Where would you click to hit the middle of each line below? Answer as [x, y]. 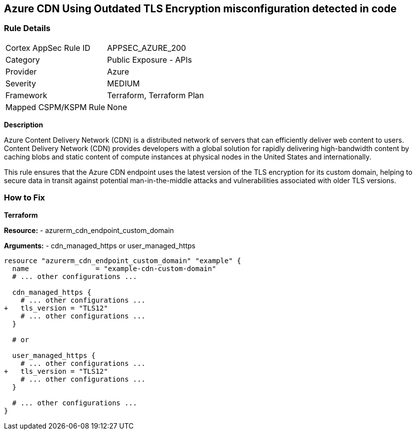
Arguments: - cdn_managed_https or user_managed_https [100, 245]
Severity [21, 83]
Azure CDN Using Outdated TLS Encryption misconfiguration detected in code [200, 9]
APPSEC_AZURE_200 [147, 48]
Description [24, 124]
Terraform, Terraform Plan [156, 95]
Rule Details [27, 28]
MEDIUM [124, 83]
